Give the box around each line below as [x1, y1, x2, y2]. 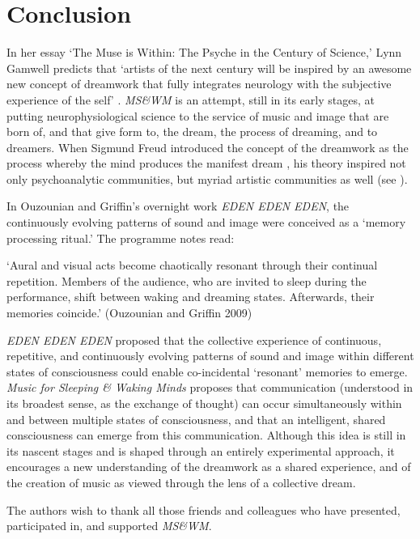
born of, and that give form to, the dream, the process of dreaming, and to [6, 123, 378, 140]
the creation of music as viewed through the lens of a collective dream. [6, 473, 356, 490]
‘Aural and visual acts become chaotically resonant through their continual [6, 257, 378, 274]
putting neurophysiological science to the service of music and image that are [6, 107, 389, 124]
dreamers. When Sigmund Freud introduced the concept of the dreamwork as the [6, 138, 409, 155]
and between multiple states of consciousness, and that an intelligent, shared [6, 410, 386, 427]
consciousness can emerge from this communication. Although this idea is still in [6, 427, 406, 444]
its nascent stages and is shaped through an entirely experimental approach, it [6, 442, 395, 459]
